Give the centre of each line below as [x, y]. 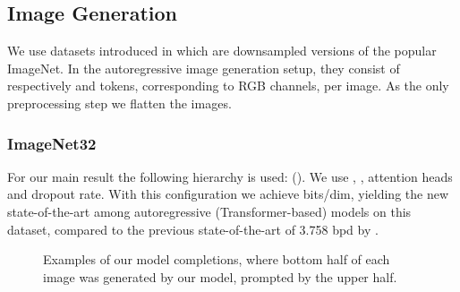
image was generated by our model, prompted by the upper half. [220, 276]
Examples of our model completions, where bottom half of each [217, 259]
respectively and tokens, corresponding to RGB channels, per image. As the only [228, 86]
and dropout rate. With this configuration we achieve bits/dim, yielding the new [228, 194]
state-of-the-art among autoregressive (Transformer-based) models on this [209, 211]
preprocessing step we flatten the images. [119, 103]
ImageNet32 [52, 143]
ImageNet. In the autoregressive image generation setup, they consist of [204, 68]
